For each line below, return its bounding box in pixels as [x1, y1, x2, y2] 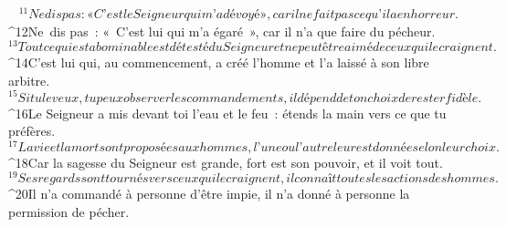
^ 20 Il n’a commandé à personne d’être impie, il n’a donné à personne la [8, 184, 410, 203]
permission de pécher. [8, 202, 130, 222]
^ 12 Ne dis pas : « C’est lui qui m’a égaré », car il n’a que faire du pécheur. [8, 21, 436, 40]
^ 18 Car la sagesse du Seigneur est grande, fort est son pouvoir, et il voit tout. [8, 152, 443, 171]
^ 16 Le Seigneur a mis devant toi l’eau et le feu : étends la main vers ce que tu [8, 103, 447, 122]
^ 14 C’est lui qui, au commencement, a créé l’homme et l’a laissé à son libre [8, 53, 429, 72]
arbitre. [8, 70, 50, 89]
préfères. [8, 121, 56, 140]
